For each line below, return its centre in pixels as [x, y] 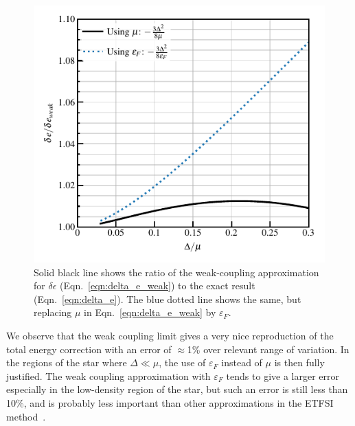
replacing [53, 312]
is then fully [299, 362]
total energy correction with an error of [89, 349]
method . [26, 416]
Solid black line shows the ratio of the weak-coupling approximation [176, 272]
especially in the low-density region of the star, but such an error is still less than [177, 389]
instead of [242, 362]
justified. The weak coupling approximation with [108, 375]
